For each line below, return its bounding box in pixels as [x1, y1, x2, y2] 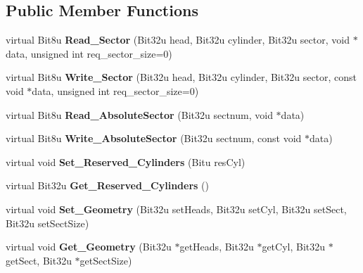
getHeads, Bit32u [179, 239, 254, 254]
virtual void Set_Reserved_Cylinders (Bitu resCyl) [6, 154, 246, 169]
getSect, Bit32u [6, 253, 72, 267]
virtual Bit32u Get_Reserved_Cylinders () [6, 178, 209, 193]
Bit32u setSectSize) [6, 215, 89, 230]
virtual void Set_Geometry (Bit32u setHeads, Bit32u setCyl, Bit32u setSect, [6, 201, 347, 216]
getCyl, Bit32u [262, 239, 326, 254]
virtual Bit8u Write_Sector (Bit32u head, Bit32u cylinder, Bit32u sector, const [6, 70, 357, 84]
